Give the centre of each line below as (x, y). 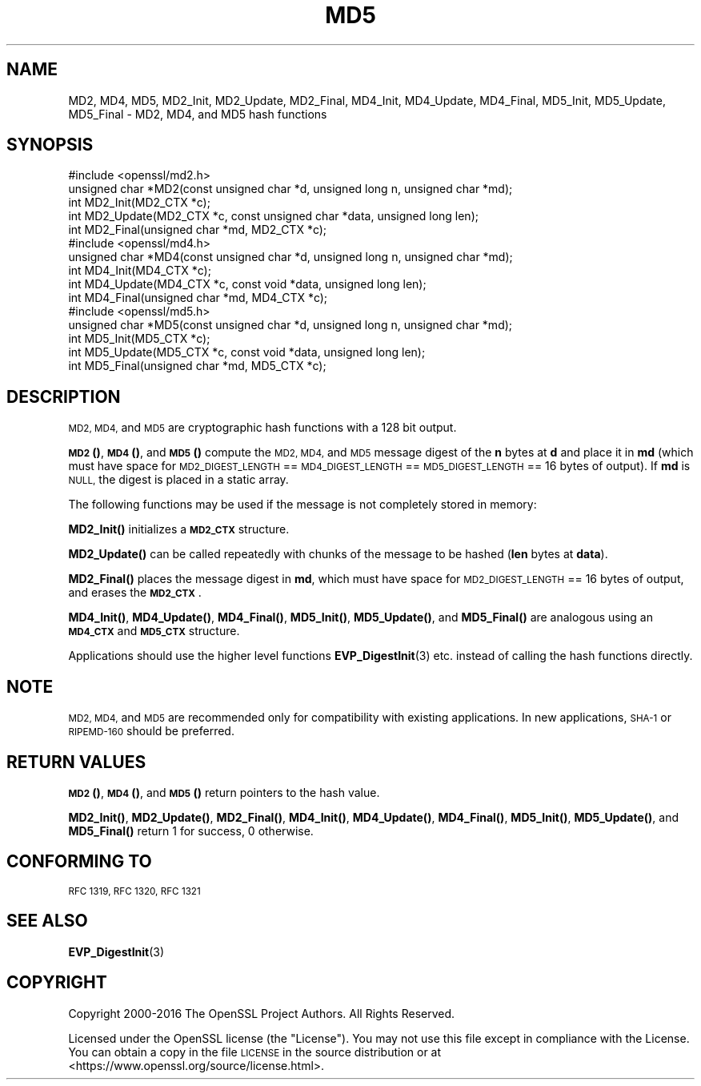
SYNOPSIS (50, 145)
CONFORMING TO (79, 862)
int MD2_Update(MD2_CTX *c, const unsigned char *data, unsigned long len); (273, 216)
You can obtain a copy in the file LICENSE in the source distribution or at (255, 1052)
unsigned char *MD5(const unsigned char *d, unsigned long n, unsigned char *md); (290, 325)
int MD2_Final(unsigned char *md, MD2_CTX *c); (198, 230)
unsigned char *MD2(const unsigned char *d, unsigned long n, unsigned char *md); (290, 189)
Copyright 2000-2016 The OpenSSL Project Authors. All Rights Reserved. (262, 1013)
